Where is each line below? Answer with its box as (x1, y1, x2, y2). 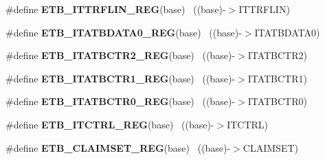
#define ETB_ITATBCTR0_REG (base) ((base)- (5, 94, 235, 108)
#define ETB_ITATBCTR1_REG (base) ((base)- (5, 71, 235, 85)
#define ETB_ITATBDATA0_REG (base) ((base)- (5, 25, 242, 39)
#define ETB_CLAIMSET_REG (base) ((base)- (5, 140, 231, 155)
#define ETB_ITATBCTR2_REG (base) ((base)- (5, 48, 235, 62)
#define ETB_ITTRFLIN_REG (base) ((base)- (5, 2, 226, 16)
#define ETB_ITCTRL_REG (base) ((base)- (5, 117, 214, 131)
